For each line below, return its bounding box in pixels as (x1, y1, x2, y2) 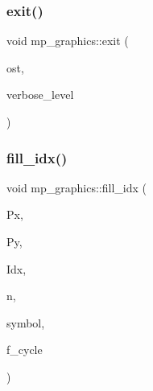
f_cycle (6, 341, 43, 358)
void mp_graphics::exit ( (6, 32, 129, 49)
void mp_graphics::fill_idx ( (6, 179, 147, 195)
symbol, (6, 314, 45, 331)
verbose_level (6, 86, 74, 103)
